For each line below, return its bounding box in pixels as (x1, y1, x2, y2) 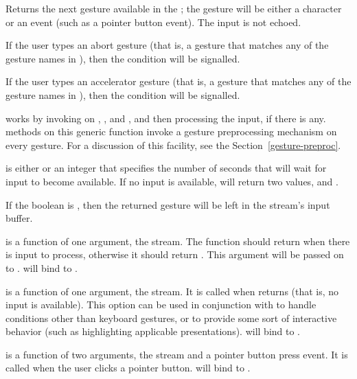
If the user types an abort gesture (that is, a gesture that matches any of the (5, 38, 329, 52)
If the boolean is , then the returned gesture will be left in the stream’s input (5, 197, 330, 211)
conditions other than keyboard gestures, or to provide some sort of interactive (5, 310, 337, 325)
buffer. (5, 211, 33, 225)
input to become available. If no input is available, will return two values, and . (5, 174, 338, 188)
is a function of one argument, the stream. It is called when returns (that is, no (5, 284, 339, 298)
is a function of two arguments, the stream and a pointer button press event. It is (5, 347, 348, 361)
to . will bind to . (5, 260, 78, 275)
